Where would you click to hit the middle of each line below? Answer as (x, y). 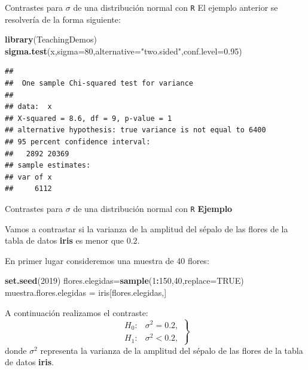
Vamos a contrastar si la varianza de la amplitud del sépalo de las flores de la (147, 228)
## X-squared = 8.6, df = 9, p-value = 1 (89, 118)
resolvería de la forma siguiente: (63, 19)
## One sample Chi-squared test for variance (99, 84)
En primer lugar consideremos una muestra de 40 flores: (107, 260)
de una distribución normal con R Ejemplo (153, 208)
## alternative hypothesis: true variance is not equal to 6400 (135, 130)
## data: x (28, 107)
